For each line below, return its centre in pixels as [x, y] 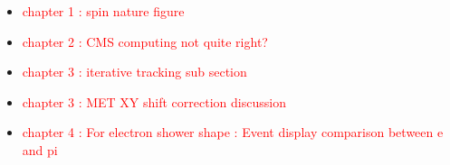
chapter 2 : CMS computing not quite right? [145, 41]
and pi [40, 149]
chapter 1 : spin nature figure [103, 11]
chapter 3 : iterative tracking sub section [134, 72]
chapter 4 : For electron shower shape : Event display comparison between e [233, 132]
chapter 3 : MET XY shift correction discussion [154, 101]
